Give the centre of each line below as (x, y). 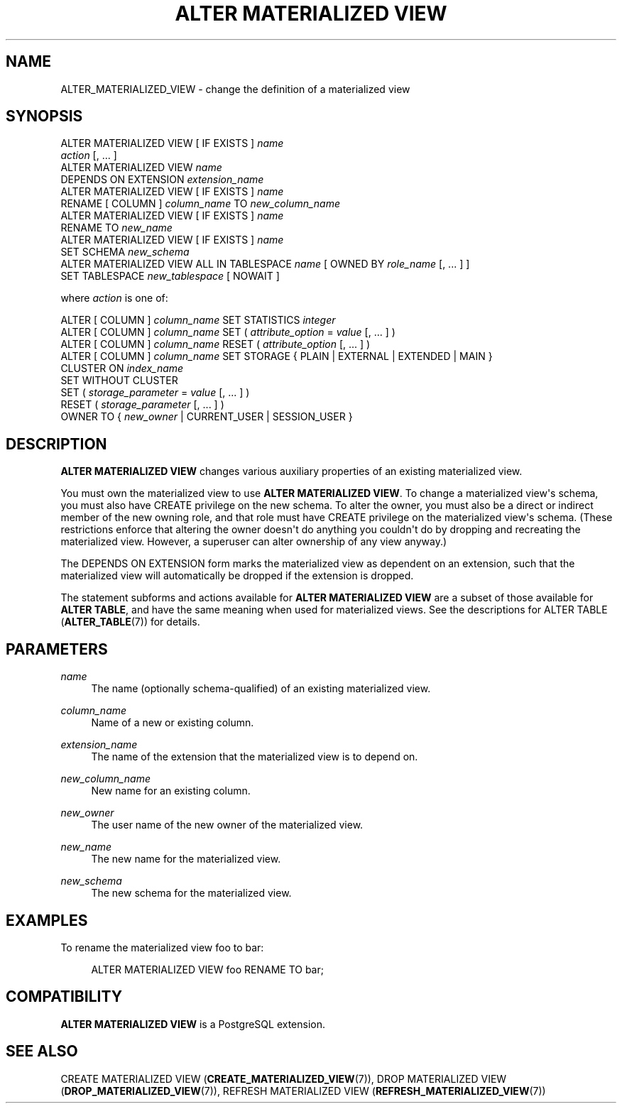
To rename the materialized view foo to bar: (162, 947)
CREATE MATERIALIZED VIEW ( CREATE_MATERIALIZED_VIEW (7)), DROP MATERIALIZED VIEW (284, 1078)
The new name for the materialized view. (186, 859)
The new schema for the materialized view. (191, 893)
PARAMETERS (57, 649)
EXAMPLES (47, 920)
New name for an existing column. (171, 791)
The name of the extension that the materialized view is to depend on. (255, 757)
